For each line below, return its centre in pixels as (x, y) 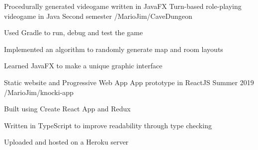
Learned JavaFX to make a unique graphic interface (83, 66)
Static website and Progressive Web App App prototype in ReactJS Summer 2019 (129, 82)
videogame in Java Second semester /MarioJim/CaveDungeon (98, 16)
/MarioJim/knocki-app (39, 92)
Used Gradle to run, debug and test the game (74, 32)
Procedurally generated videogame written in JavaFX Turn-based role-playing (123, 6)
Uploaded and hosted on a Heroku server (66, 142)
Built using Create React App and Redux (67, 109)
